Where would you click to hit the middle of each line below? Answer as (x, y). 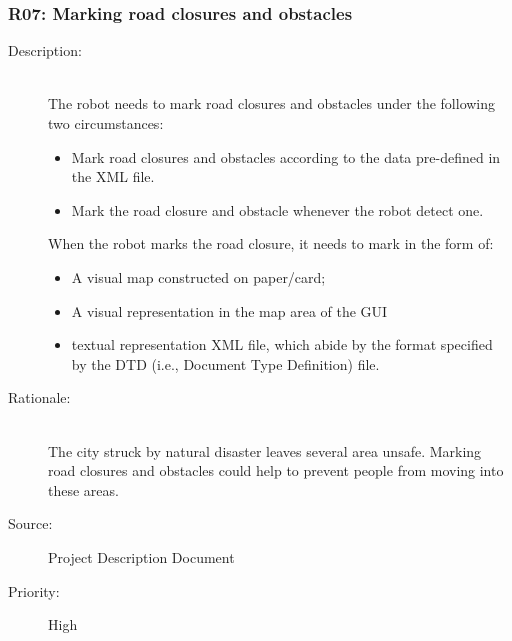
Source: (30, 523)
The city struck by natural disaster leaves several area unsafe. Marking (265, 450)
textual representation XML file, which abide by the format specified (282, 344)
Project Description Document (141, 556)
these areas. (83, 489)
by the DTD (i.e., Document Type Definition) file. (225, 363)
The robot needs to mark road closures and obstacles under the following (272, 103)
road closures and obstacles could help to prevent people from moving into (276, 470)
